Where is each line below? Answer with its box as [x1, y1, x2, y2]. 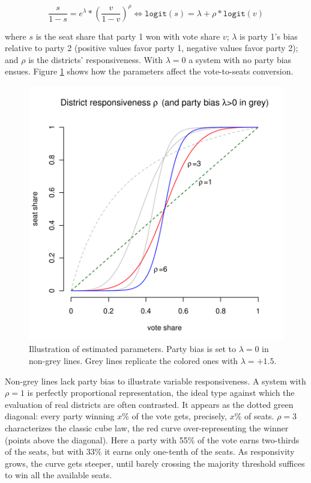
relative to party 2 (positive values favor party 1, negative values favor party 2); [5, 41, 298, 54]
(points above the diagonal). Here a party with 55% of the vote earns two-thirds [5, 433, 300, 446]
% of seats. [234, 410, 274, 422]
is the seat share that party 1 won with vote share [35, 29, 220, 42]
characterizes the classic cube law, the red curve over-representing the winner [5, 422, 289, 434]
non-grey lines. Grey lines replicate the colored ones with [29, 354, 238, 367]
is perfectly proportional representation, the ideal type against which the [27, 386, 295, 399]
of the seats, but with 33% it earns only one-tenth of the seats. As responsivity [5, 445, 295, 458]
